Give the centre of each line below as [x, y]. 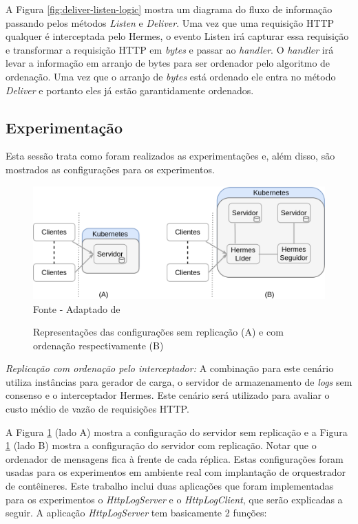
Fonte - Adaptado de [77, 308]
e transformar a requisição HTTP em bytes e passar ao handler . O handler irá [170, 49]
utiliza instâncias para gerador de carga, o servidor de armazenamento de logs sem [179, 381]
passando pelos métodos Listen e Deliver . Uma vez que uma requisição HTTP [170, 22]
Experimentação [64, 127]
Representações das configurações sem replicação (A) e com [158, 332]
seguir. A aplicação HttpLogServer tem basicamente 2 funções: [136, 513]
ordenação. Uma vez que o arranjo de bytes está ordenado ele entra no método [171, 76]
